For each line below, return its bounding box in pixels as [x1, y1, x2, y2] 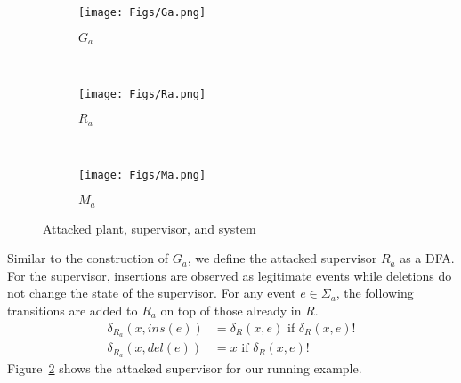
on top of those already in [160, 300, 302, 319]
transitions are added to [7, 300, 138, 319]
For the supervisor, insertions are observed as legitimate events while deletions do [7, 266, 452, 284]
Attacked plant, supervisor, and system [43, 219, 256, 237]
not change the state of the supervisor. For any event [7, 283, 296, 302]
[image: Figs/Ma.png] [78, 169, 206, 182]
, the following [336, 283, 414, 302]
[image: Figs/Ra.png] [78, 87, 206, 100]
